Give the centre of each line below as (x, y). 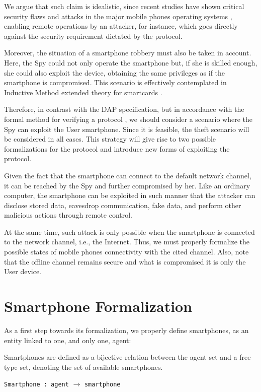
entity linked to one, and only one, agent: (68, 340)
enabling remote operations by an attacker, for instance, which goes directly (121, 26)
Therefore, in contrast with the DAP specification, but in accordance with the (124, 109)
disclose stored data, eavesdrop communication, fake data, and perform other (123, 205)
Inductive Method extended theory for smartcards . (83, 92)
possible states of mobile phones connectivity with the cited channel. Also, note (126, 252)
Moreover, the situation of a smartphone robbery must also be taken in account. (128, 53)
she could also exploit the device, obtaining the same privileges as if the (115, 72)
